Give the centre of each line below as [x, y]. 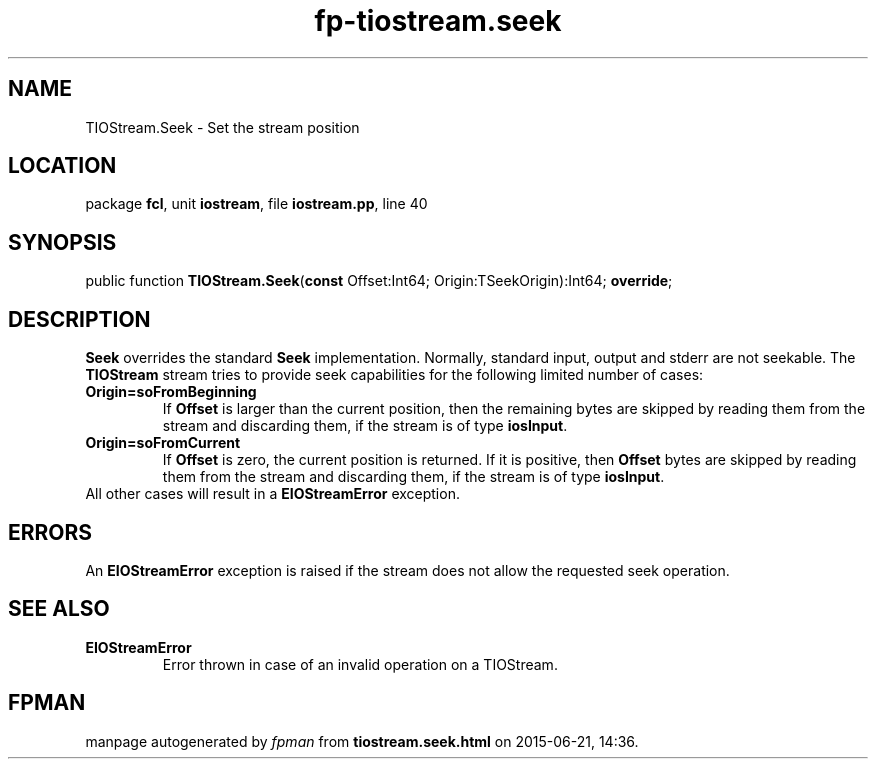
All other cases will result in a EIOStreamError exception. [272, 494]
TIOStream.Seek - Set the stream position [222, 127]
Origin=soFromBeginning [171, 392]
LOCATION [62, 166]
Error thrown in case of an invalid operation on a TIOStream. [360, 664]
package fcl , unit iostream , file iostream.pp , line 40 [256, 204]
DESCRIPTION [79, 319]
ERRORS [50, 532]
